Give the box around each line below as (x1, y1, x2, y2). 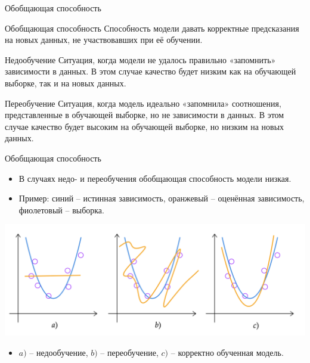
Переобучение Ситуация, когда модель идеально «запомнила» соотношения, (5, 97, 281, 109)
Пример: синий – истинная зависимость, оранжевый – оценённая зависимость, (18, 192, 305, 204)
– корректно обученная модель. (170, 346, 284, 358)
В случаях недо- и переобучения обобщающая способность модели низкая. (18, 172, 292, 184)
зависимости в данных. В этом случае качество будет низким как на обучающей (5, 65, 296, 77)
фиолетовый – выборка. (18, 203, 104, 216)
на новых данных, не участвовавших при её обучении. (5, 33, 203, 46)
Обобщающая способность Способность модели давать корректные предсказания (5, 21, 299, 34)
